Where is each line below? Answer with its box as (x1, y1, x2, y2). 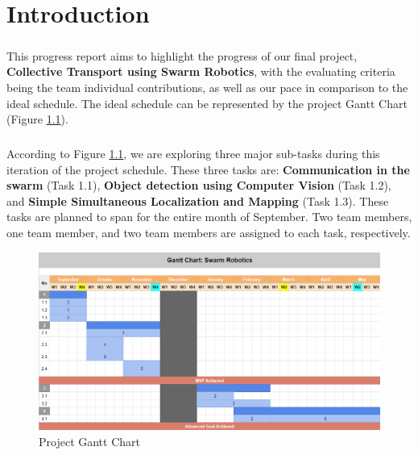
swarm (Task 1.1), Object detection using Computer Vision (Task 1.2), (6, 177, 391, 194)
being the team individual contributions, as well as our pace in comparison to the (6, 78, 408, 95)
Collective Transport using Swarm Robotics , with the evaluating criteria (6, 63, 395, 80)
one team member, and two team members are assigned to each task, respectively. (6, 224, 411, 241)
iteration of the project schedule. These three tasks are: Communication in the (6, 161, 410, 177)
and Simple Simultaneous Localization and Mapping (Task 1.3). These (6, 192, 389, 209)
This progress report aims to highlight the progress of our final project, (6, 47, 358, 64)
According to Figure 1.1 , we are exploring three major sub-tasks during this (6, 145, 380, 162)
